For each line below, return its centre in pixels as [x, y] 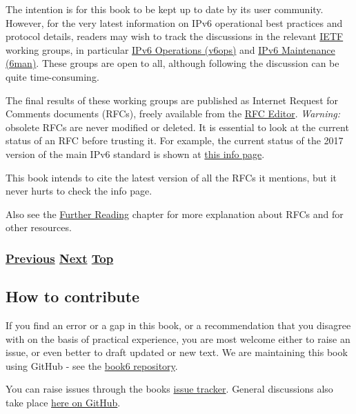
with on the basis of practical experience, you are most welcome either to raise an [178, 338]
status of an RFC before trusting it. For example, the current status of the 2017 [175, 140]
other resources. [39, 227]
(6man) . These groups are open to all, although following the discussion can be [172, 63]
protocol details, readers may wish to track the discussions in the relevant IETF [175, 36]
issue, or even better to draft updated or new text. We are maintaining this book [177, 352]
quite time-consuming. [52, 76]
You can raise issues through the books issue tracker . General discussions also [169, 389]
